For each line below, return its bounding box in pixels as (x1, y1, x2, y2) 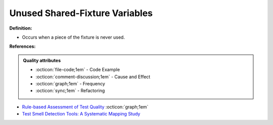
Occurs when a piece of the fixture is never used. (22, 34, 125, 40)
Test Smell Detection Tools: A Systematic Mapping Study (22, 111, 141, 117)
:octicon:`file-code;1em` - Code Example (35, 67, 120, 73)
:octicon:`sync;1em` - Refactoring (35, 88, 105, 94)
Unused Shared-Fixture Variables (9, 8, 153, 19)
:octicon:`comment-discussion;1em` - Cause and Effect (35, 73, 151, 80)
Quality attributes (23, 57, 61, 63)
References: (9, 43, 36, 50)
